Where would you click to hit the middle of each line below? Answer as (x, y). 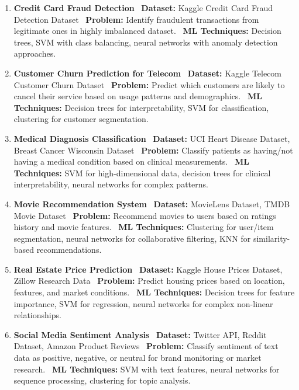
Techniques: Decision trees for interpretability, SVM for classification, (141, 107)
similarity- (271, 238)
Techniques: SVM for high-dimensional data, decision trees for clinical (142, 173)
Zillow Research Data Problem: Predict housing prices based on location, (149, 281)
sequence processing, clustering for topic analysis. (102, 380)
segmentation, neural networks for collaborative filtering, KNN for (132, 238)
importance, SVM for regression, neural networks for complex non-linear (143, 303)
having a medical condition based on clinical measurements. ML (131, 161)
